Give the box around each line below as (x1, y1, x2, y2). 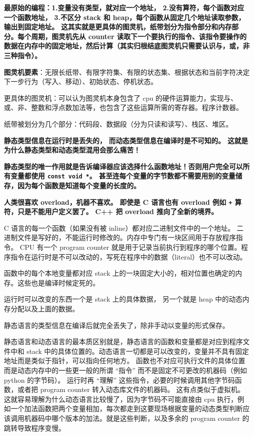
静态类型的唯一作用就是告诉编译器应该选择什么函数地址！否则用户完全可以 (4, 161, 243, 171)
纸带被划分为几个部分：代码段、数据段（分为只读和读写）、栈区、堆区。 (4, 118, 233, 129)
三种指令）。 (4, 50, 41, 60)
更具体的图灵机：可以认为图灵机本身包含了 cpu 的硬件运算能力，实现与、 (4, 92, 238, 103)
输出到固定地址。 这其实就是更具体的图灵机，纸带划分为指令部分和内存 (4, 22, 232, 32)
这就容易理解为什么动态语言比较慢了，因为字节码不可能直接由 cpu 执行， (4, 393, 238, 404)
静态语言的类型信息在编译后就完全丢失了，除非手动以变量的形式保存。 (4, 320, 229, 330)
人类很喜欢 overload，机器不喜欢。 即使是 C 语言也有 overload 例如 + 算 (4, 196, 242, 207)
